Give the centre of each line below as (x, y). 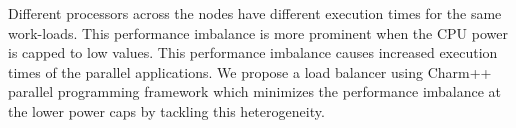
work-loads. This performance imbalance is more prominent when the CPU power (258, 32)
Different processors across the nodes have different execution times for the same (255, 13)
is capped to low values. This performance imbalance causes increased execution (253, 52)
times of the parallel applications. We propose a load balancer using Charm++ (250, 71)
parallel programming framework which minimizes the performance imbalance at (255, 91)
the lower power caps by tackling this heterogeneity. (166, 110)
